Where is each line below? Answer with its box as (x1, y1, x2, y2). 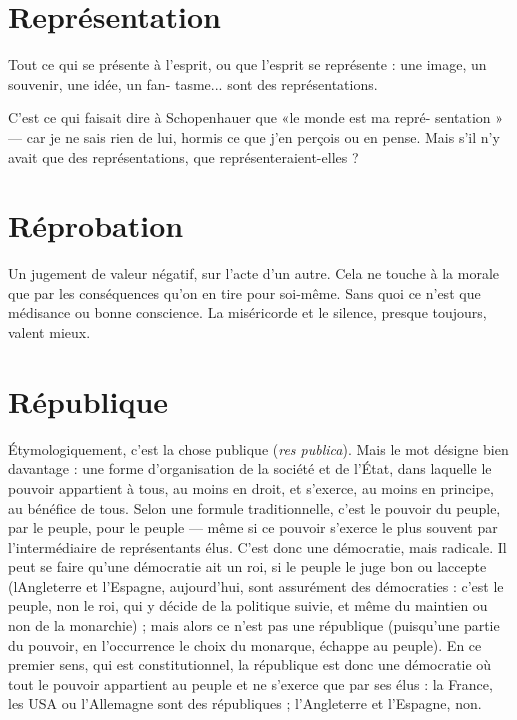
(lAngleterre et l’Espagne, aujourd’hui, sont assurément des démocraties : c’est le (8, 575, 504, 596)
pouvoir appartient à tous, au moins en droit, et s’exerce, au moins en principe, (8, 477, 494, 498)
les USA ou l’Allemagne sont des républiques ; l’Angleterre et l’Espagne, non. (8, 693, 482, 714)
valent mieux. (8, 322, 91, 342)
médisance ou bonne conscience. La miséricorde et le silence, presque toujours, (8, 302, 487, 323)
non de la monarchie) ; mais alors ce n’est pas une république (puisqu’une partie (8, 615, 500, 636)
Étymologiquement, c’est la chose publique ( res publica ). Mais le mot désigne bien (8, 438, 509, 459)
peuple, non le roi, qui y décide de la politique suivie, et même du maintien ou (8, 595, 488, 616)
